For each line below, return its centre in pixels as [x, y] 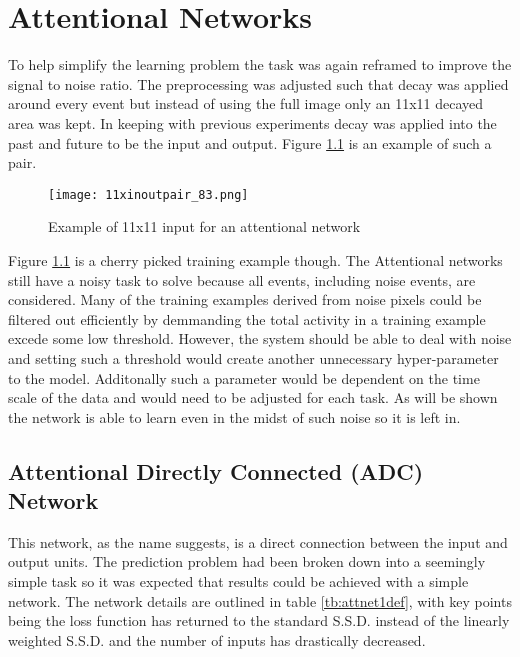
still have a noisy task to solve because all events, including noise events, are [242, 279]
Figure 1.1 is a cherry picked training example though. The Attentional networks [255, 259]
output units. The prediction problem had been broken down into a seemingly [247, 561]
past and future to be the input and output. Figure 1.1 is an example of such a [250, 142]
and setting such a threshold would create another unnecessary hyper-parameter [253, 357]
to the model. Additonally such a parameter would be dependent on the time [244, 377]
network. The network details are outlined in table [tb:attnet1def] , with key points [260, 600]
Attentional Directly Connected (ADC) [216, 470]
